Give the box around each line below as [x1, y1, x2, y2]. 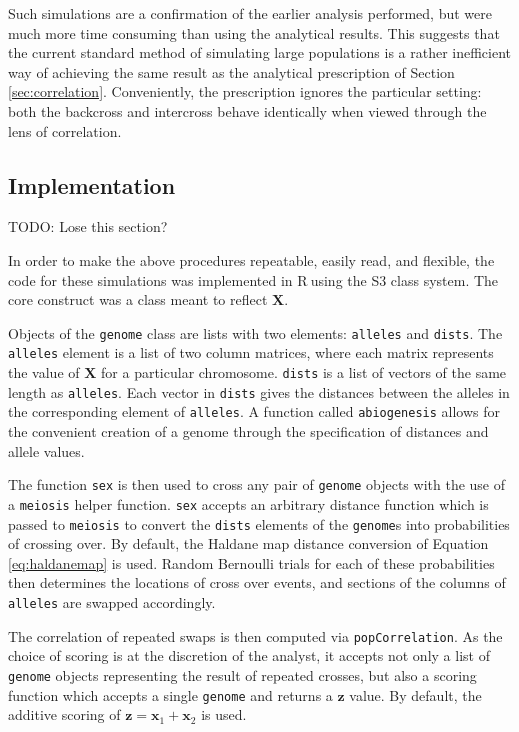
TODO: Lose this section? [8, 216, 168, 237]
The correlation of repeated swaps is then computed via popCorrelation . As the [8, 625, 503, 646]
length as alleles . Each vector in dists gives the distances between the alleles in [8, 381, 510, 402]
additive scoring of [8, 704, 121, 725]
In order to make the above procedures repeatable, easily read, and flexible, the [8, 249, 495, 270]
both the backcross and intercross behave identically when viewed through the [8, 100, 487, 121]
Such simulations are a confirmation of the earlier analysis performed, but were [8, 3, 492, 23]
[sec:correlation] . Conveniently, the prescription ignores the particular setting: [8, 81, 482, 102]
